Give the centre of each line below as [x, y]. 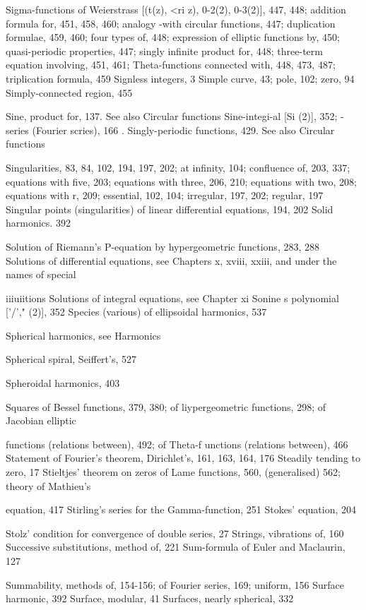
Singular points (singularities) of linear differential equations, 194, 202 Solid [170, 209]
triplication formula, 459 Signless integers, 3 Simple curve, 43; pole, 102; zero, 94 [180, 78]
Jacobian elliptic [41, 420]
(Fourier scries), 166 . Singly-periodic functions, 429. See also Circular [183, 130]
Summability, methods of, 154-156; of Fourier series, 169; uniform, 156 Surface [175, 584]
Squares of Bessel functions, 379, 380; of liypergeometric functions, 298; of [166, 406]
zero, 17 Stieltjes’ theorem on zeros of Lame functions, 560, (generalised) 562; [173, 472]
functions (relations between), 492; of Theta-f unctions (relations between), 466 [177, 444]
